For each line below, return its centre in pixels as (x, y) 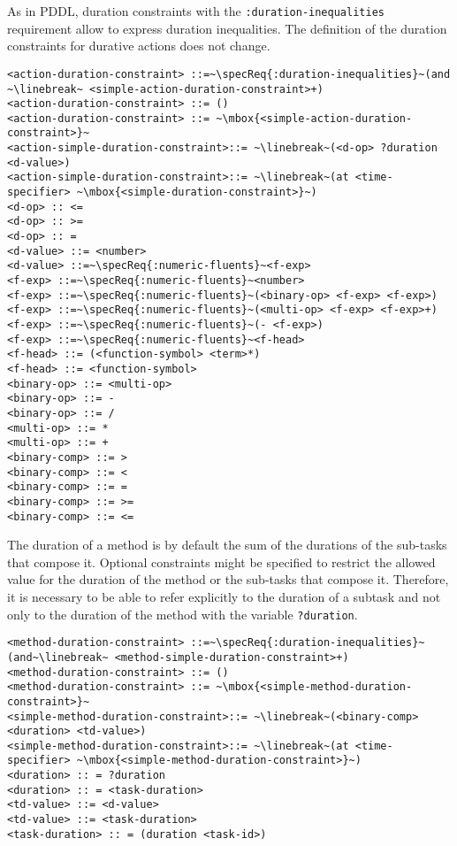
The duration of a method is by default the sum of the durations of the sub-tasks (227, 545)
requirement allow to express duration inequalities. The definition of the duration (227, 28)
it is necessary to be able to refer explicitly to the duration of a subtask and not (224, 596)
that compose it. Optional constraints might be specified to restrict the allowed (221, 561)
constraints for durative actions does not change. (139, 46)
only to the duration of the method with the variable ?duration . (183, 614)
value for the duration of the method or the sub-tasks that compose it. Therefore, (228, 579)
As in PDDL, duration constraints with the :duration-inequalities (196, 11)
